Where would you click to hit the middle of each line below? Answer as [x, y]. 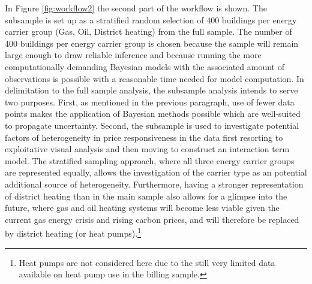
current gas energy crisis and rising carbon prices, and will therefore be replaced [152, 219]
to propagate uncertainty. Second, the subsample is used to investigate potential [152, 125]
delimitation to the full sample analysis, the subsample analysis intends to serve [151, 90]
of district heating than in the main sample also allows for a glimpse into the [146, 196]
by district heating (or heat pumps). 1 [73, 232]
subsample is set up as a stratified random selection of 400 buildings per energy [151, 19]
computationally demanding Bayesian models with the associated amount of [145, 66]
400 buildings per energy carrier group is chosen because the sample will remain [152, 43]
